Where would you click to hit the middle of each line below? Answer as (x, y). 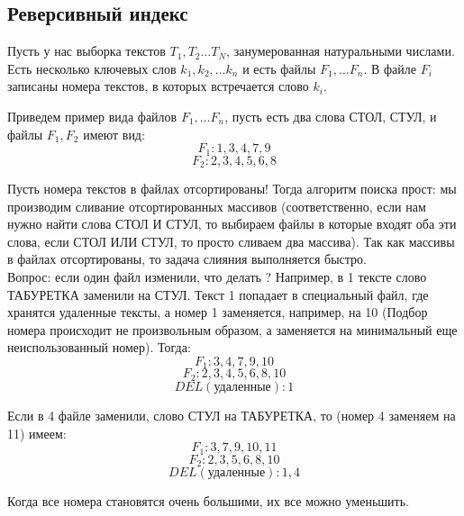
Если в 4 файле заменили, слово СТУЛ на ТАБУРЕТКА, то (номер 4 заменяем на (232, 415)
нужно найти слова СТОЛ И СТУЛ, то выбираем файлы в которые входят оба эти (232, 224)
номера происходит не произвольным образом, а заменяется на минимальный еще (232, 329)
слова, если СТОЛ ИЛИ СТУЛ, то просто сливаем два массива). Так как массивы (231, 241)
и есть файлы (279, 68)
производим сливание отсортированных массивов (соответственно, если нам (217, 206)
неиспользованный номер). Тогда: (99, 347)
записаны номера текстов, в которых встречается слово (158, 86)
